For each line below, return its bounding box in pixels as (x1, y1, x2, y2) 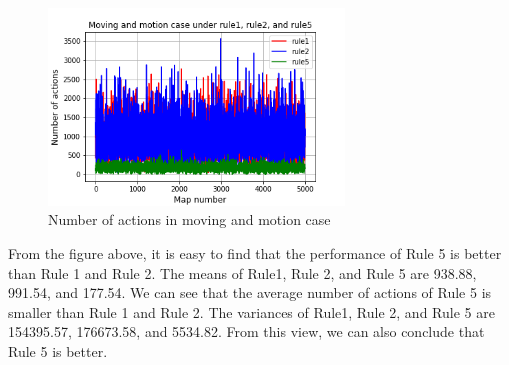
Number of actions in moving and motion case (48, 209, 331, 230)
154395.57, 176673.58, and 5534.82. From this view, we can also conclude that (8, 321, 485, 342)
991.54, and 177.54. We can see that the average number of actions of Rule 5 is (8, 282, 492, 303)
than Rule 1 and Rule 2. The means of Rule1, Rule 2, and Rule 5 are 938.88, (8, 262, 477, 283)
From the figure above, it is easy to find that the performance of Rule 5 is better (8, 243, 502, 264)
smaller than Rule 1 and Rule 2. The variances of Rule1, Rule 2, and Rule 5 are (8, 301, 495, 322)
